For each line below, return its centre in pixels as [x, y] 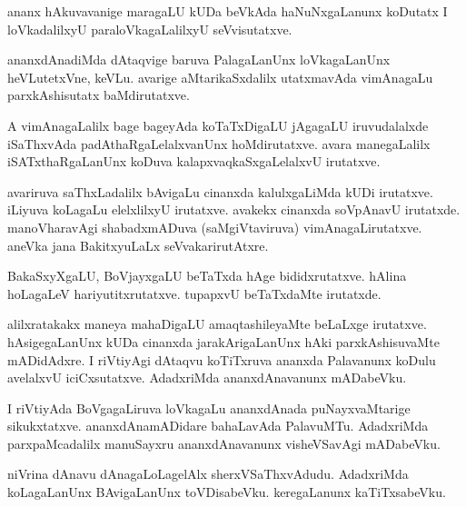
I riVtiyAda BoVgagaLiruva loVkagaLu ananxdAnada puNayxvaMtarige [209, 408]
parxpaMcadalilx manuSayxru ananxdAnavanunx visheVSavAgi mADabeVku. [224, 443]
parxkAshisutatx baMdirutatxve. [99, 95]
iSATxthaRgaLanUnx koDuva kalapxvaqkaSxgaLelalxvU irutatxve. [194, 161]
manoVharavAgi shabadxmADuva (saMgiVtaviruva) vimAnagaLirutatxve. [215, 227]
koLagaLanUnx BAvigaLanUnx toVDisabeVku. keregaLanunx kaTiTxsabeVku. [227, 492]
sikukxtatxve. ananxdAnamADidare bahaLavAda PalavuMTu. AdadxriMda [218, 426]
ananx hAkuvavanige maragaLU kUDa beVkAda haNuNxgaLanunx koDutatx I [228, 11]
